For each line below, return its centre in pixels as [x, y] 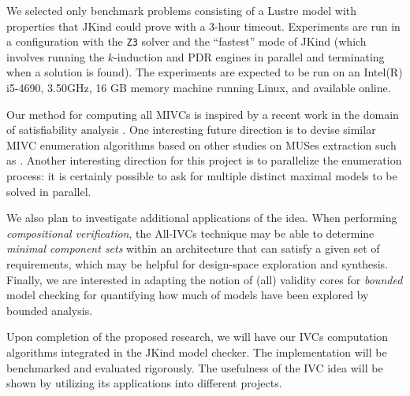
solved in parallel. [49, 191]
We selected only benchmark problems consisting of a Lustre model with [182, 10]
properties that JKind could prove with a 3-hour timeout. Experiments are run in [203, 26]
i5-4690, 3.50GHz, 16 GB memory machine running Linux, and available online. [199, 88]
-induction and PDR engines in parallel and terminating [249, 56]
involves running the [56, 56]
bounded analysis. [50, 310]
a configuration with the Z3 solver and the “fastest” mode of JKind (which [186, 41]
